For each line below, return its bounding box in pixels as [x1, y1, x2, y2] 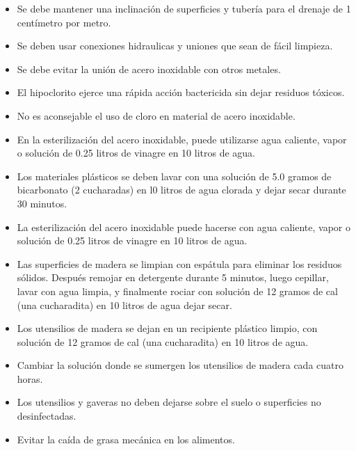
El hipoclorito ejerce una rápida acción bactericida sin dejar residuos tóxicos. [17, 85, 345, 100]
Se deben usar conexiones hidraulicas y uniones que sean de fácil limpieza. [17, 38, 333, 53]
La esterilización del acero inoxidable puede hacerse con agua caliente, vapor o [17, 219, 350, 234]
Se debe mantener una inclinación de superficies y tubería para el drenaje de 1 [17, 1, 351, 15]
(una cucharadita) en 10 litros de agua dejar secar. [17, 297, 232, 312]
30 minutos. [17, 196, 67, 210]
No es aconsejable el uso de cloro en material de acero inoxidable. [17, 108, 296, 122]
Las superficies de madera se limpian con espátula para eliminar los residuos [17, 256, 342, 271]
